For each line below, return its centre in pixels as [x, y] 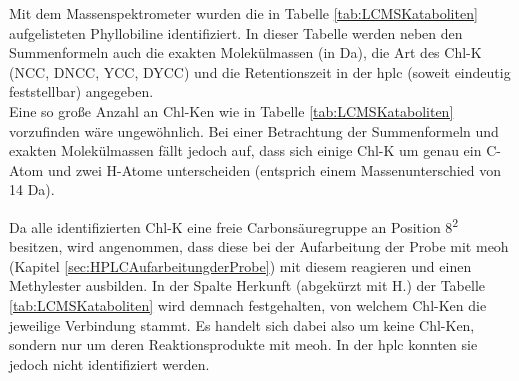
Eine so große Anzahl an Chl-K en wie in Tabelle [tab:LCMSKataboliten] [231, 110]
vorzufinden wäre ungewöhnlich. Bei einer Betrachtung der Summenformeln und [254, 130]
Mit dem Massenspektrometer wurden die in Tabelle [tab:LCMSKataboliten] [243, 13]
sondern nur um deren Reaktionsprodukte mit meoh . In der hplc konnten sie [243, 344]
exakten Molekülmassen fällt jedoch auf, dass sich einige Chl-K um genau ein [245, 150]
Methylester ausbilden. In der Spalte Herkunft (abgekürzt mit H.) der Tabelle [247, 285]
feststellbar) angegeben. [81, 91]
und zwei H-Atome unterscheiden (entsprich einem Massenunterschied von [274, 169]
